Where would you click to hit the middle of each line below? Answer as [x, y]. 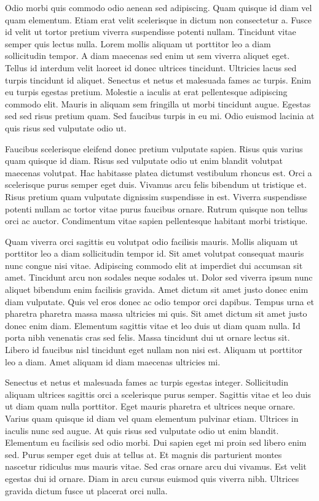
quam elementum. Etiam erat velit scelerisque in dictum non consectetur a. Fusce [158, 19]
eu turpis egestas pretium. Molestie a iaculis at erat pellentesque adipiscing [146, 92]
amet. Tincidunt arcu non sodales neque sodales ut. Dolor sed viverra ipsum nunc [159, 277]
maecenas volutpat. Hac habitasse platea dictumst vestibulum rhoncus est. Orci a [159, 172]
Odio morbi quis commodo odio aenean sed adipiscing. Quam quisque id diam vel [159, 7]
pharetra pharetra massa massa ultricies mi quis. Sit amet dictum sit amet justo [156, 313]
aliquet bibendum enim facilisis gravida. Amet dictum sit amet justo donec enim [157, 289]
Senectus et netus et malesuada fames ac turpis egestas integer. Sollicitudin [147, 382]
